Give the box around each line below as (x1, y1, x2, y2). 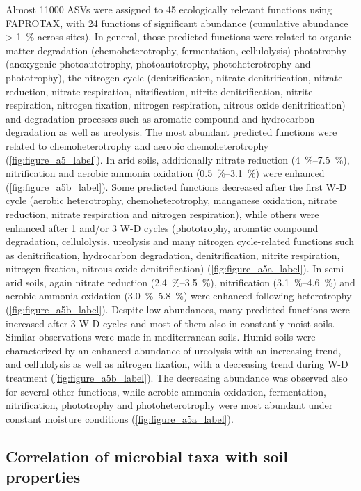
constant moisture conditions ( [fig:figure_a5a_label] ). (6, 411, 234, 426)
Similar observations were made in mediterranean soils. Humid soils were (6, 329, 316, 344)
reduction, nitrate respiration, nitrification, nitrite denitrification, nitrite (6, 84, 313, 98)
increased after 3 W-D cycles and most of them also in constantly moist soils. (6, 315, 335, 330)
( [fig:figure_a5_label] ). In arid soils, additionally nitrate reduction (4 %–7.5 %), (6, 152, 350, 166)
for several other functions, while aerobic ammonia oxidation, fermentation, (6, 384, 326, 398)
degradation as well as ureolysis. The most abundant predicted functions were (6, 125, 337, 139)
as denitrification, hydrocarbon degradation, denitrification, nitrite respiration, (6, 247, 340, 262)
